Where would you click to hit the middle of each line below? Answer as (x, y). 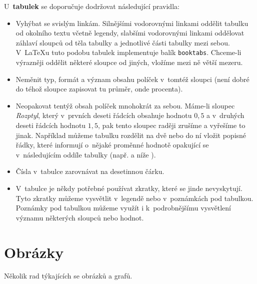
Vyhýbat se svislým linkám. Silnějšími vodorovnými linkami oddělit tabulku (132, 23)
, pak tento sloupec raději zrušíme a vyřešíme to (172, 125)
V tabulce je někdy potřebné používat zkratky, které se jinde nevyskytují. (129, 188)
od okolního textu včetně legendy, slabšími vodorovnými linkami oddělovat (130, 33)
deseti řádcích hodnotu (51, 125)
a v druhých (225, 115)
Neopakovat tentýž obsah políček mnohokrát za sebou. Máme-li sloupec (125, 105)
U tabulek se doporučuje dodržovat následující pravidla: (92, 6)
